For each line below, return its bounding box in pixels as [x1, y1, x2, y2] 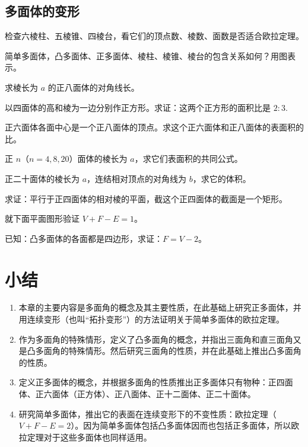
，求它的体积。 [192, 172, 251, 184]
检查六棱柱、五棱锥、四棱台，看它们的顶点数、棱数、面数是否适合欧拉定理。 [5, 30, 304, 42]
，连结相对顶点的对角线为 [87, 172, 187, 184]
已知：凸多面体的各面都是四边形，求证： [5, 232, 163, 244]
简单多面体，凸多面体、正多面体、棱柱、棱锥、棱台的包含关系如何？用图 [5, 49, 287, 62]
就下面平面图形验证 [5, 212, 80, 225]
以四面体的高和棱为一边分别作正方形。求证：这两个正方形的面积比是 [5, 101, 271, 113]
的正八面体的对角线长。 [47, 81, 139, 93]
